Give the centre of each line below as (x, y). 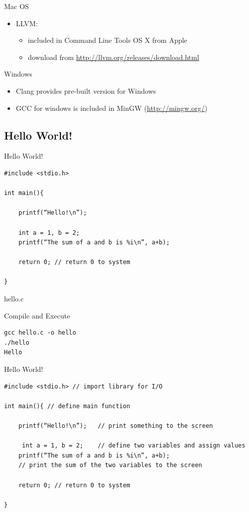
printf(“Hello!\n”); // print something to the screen (116, 426)
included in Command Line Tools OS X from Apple (108, 40)
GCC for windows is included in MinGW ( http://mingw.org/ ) (112, 108)
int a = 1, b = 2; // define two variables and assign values (134, 446)
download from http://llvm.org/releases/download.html (113, 57)
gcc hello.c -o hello (40, 333)
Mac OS (17, 6)
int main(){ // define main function (67, 406)
